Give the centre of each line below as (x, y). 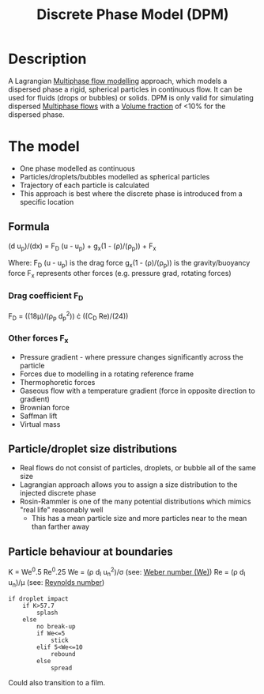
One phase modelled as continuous (77, 168)
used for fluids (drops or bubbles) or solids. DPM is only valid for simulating (131, 97)
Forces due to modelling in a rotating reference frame (107, 374)
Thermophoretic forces (57, 382)
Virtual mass (40, 424)
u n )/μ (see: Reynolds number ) (57, 583)
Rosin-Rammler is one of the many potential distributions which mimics (135, 502)
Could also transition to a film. (57, 682)
